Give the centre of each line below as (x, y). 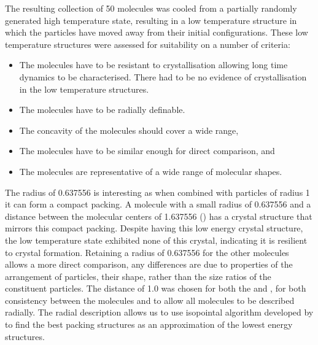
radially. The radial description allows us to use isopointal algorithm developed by (159, 312)
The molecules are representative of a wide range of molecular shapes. (151, 171)
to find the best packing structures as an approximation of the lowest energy (149, 324)
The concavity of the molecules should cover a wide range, (129, 130)
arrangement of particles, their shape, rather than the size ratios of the (138, 276)
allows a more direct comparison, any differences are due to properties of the (149, 264)
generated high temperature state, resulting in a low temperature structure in (151, 20)
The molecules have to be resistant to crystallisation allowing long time (153, 65)
